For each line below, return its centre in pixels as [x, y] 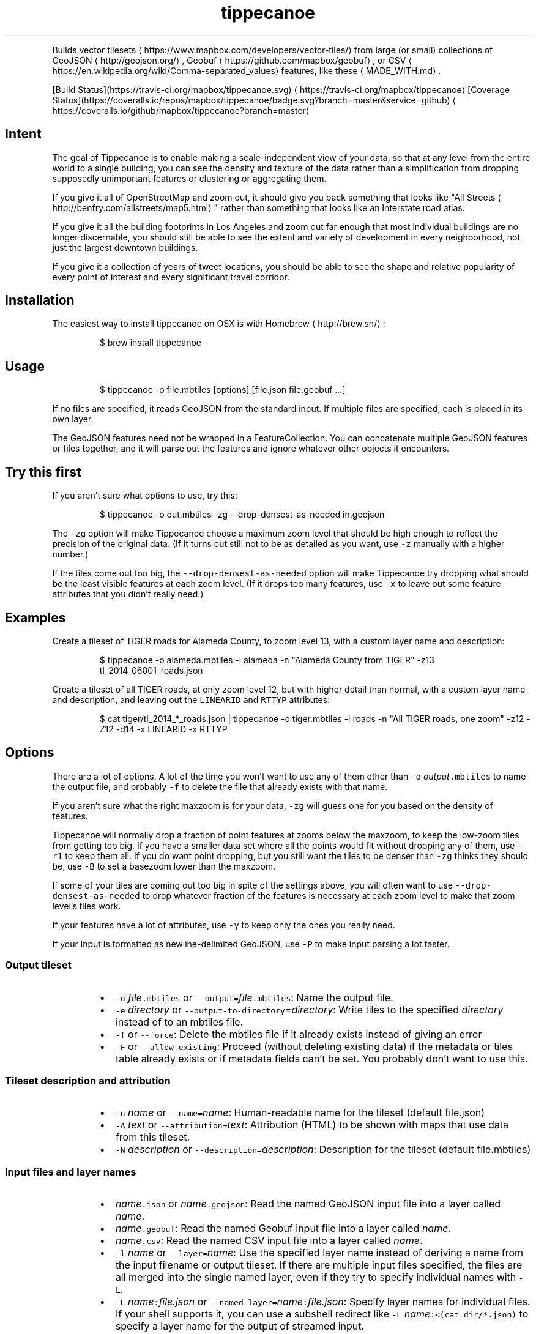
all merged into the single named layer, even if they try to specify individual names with [316, 1277]
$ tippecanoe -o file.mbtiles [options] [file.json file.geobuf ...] [222, 390]
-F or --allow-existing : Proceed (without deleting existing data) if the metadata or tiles [314, 1046]
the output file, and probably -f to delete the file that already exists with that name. [220, 786]
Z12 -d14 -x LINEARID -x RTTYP [163, 729]
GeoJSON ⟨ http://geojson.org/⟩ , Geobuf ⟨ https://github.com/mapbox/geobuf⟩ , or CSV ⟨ [232, 60]
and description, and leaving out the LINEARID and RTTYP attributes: [191, 699]
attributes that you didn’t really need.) [128, 594]
